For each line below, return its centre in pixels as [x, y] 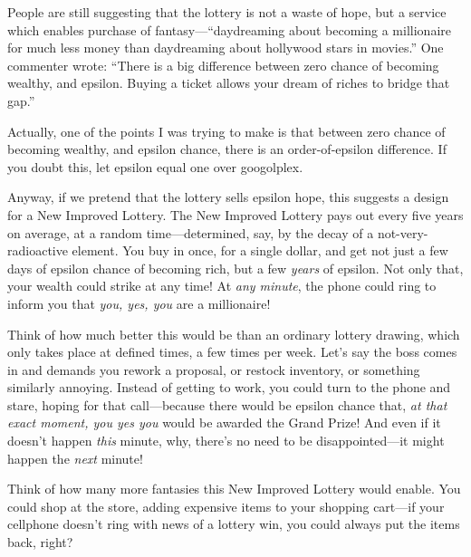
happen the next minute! [75, 458]
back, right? [40, 542]
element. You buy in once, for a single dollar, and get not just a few [260, 250]
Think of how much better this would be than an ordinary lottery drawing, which [234, 334]
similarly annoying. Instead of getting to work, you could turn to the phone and [229, 387]
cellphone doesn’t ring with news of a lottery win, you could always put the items [234, 524]
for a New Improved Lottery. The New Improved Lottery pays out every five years [235, 214]
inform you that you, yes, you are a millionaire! [139, 303]
